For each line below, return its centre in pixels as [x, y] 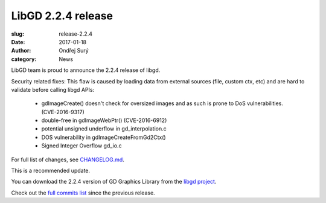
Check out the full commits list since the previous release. [83, 193]
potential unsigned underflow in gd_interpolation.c [104, 129]
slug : [18, 34]
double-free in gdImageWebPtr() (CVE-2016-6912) [104, 120]
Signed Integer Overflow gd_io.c [81, 146]
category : [24, 59]
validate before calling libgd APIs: [53, 89]
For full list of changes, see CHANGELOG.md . [68, 159]
